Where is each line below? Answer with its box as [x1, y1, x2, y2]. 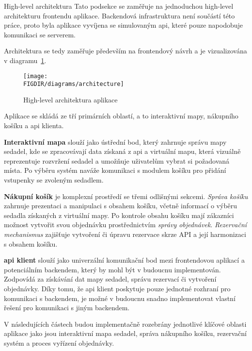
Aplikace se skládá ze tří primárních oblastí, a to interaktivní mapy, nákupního [4, 111, 238, 121]
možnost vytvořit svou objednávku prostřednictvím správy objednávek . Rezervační [4, 219, 247, 230]
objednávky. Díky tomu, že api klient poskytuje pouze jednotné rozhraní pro [4, 283, 231, 293]
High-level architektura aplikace [23, 94, 118, 104]
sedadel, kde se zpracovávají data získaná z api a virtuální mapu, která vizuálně [4, 146, 241, 156]
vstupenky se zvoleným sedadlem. [4, 175, 104, 185]
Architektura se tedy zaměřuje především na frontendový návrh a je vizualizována [4, 46, 247, 56]
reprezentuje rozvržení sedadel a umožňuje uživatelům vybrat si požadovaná [4, 155, 230, 166]
